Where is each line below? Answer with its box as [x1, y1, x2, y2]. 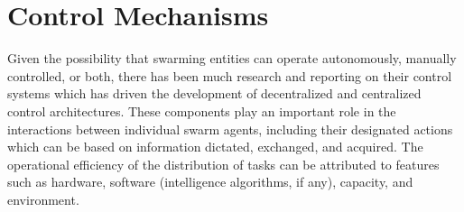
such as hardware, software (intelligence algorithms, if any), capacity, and [7, 172, 413, 191]
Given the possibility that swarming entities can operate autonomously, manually [7, 49, 457, 68]
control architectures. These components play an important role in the [7, 101, 396, 120]
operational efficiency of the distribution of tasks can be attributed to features [7, 154, 440, 173]
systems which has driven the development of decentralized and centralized [7, 84, 422, 103]
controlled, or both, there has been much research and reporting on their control [7, 66, 452, 85]
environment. [7, 189, 79, 208]
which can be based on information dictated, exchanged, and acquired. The [7, 137, 423, 156]
